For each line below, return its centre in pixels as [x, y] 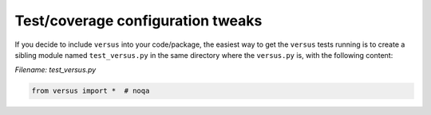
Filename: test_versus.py [55, 70]
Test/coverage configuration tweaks [138, 21]
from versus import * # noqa [91, 91]
